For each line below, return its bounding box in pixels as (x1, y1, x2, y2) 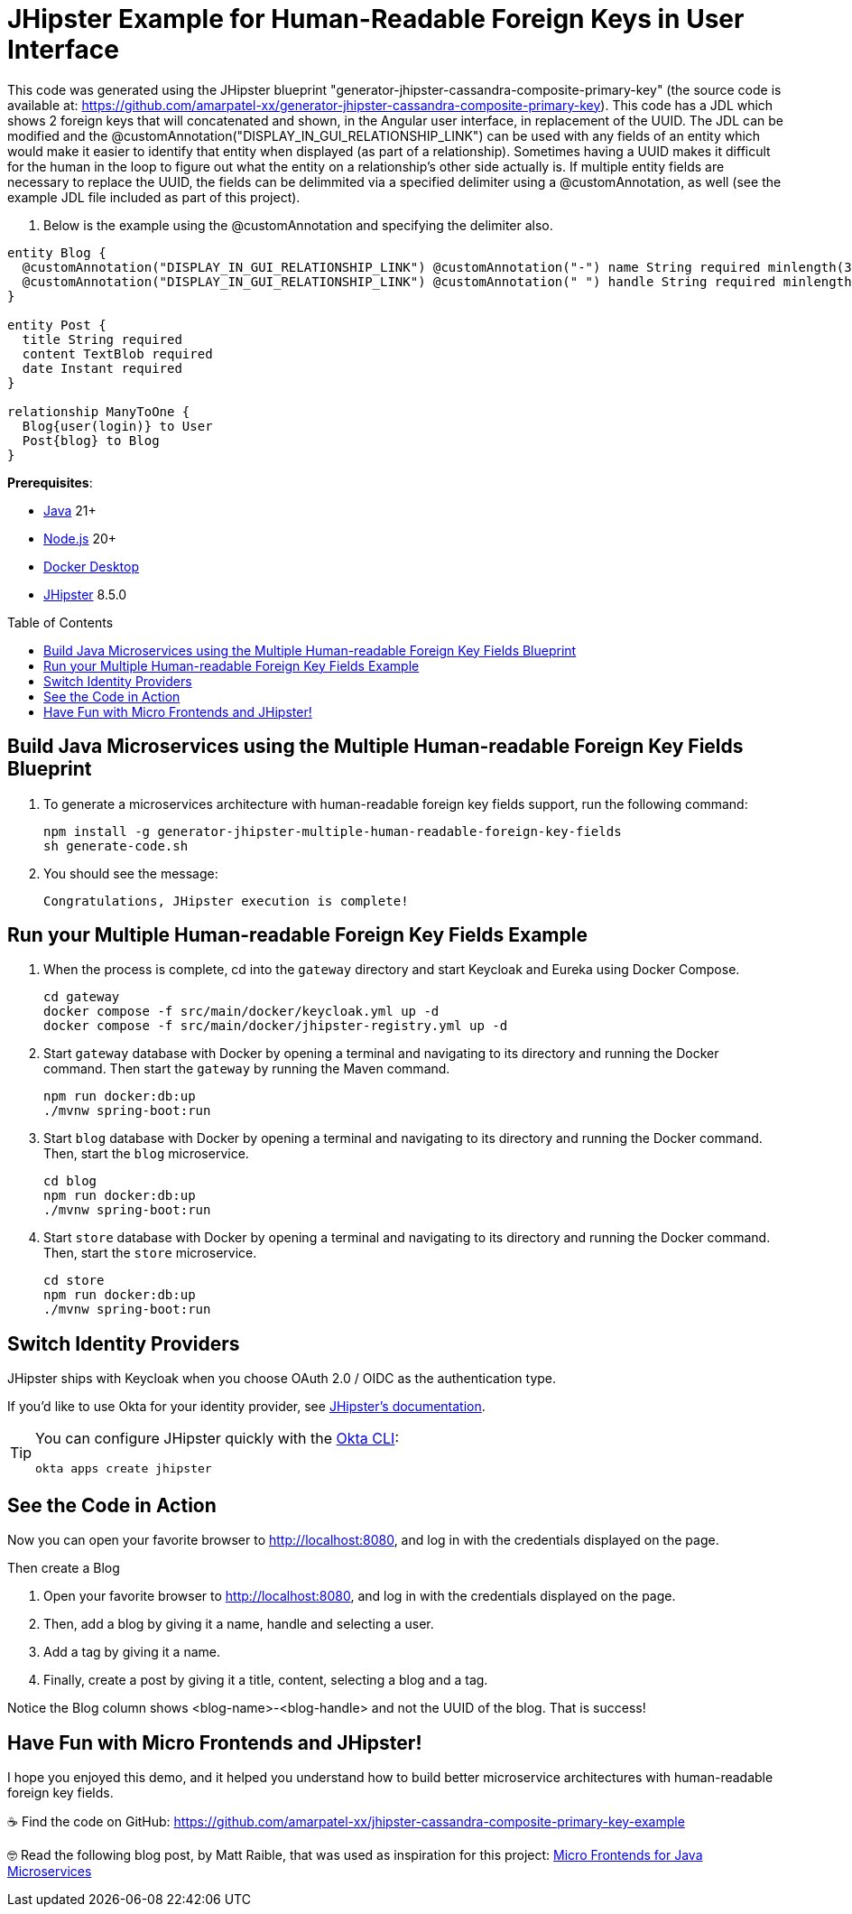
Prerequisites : (7, 474, 93, 490)
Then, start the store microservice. (43, 1245, 257, 1261)
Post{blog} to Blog (22, 432, 160, 448)
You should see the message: (43, 865, 218, 881)
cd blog (43, 1174, 97, 1189)
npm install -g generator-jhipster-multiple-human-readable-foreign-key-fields (43, 823, 622, 839)
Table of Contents (7, 614, 114, 630)
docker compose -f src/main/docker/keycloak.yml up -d (43, 1004, 440, 1019)
